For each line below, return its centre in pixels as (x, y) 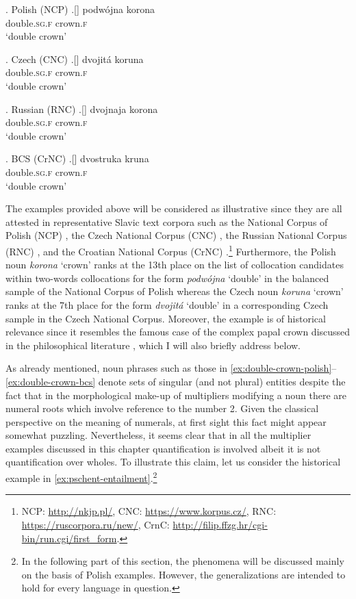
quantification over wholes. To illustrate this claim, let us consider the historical (173, 462)
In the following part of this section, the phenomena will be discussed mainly (183, 561)
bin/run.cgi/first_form (69, 538)
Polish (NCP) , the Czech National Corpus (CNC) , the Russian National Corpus (176, 235)
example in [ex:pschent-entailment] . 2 (81, 477)
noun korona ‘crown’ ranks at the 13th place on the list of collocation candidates (175, 265)
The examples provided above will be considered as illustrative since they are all (174, 208)
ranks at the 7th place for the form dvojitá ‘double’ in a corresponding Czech (167, 304)
